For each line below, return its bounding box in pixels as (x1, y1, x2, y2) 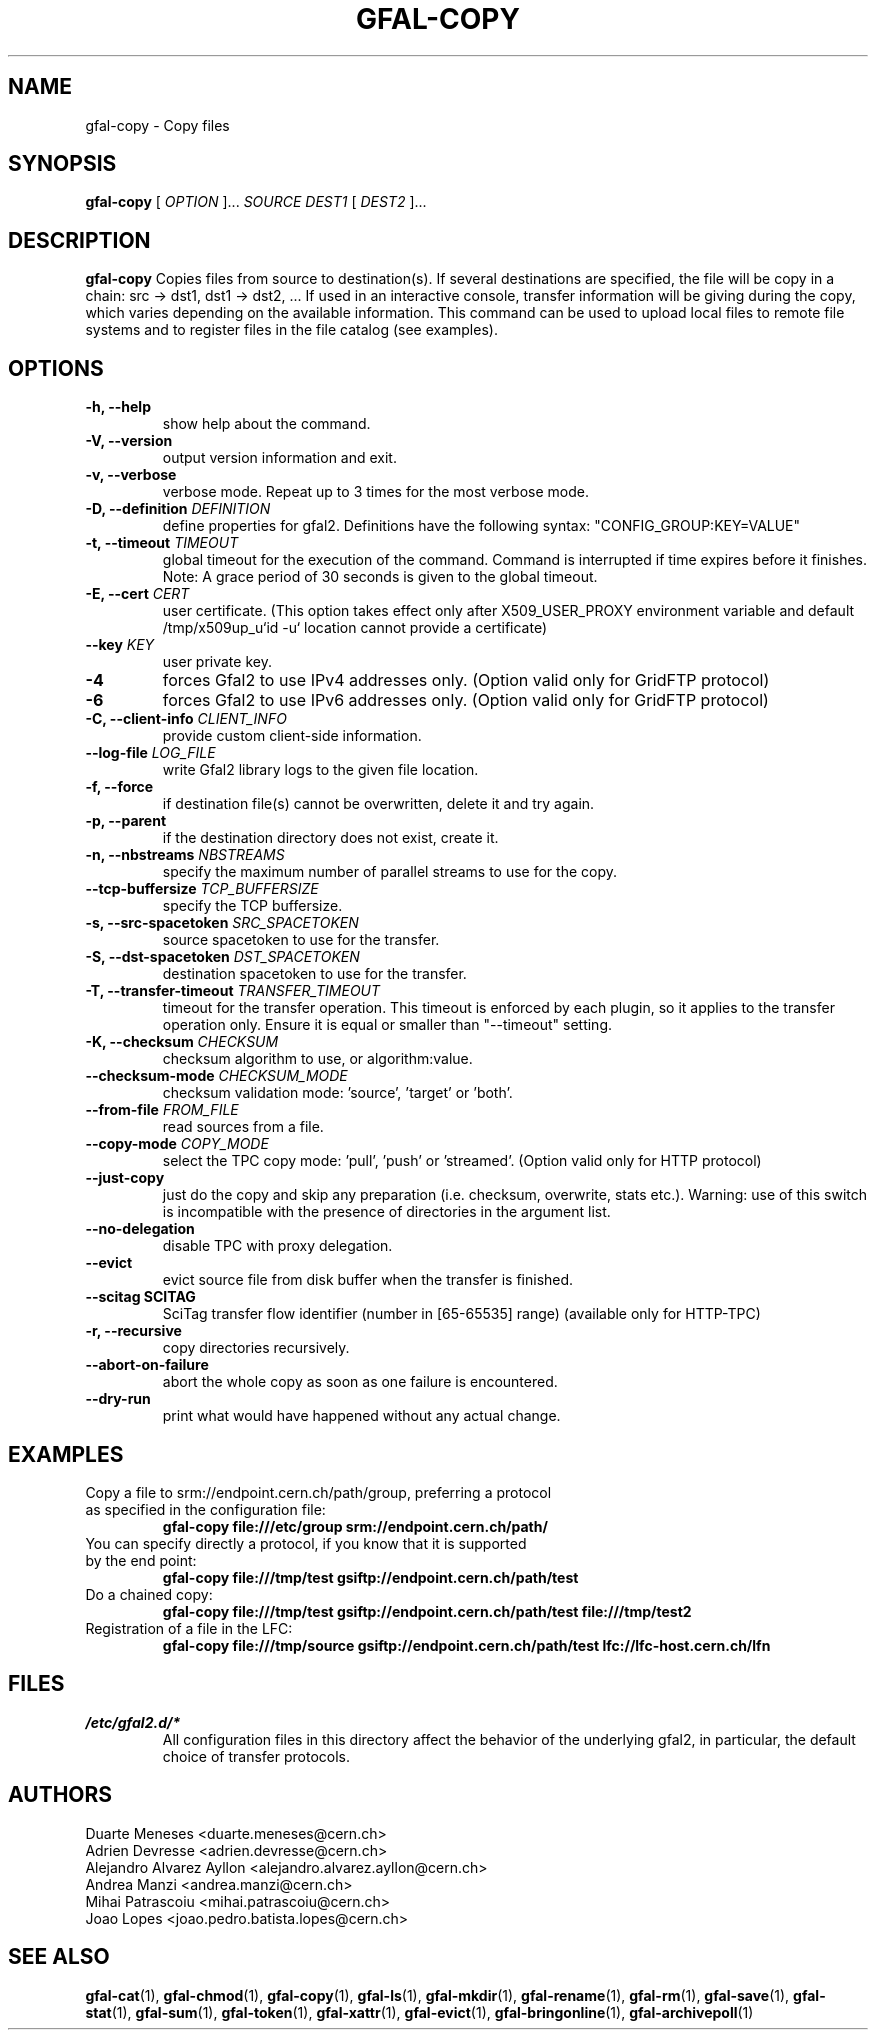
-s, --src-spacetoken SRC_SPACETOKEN (85, 914, 359, 932)
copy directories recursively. (162, 1339, 350, 1357)
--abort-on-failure (85, 1356, 209, 1374)
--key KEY (85, 636, 155, 654)
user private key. (162, 653, 272, 671)
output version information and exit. (162, 449, 397, 467)
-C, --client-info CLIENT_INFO (85, 710, 287, 728)
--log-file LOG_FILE (85, 744, 216, 762)
